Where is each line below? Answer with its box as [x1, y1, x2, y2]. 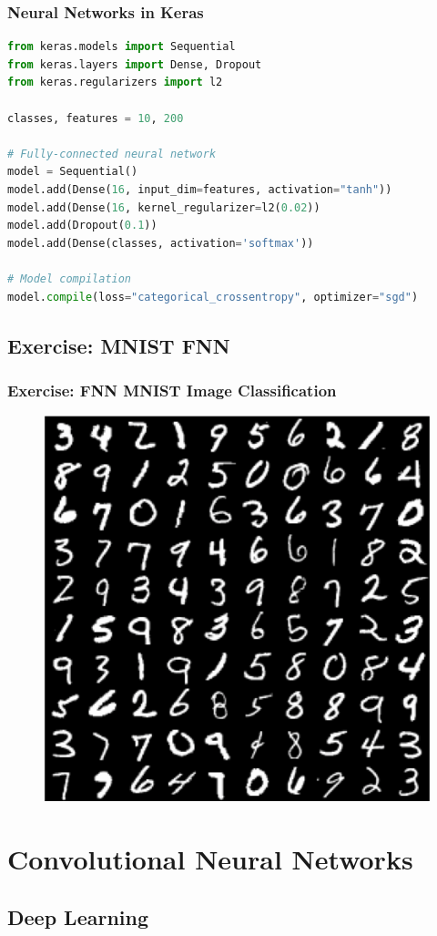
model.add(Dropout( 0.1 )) [7, 219, 158, 232]
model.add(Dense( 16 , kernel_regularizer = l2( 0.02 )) [7, 201, 320, 214]
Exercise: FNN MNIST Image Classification [7, 378, 337, 401]
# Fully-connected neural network [7, 147, 217, 160]
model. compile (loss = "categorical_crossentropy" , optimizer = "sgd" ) [7, 290, 419, 303]
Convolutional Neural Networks [7, 840, 413, 878]
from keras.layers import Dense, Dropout [7, 57, 262, 71]
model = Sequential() [7, 165, 138, 179]
